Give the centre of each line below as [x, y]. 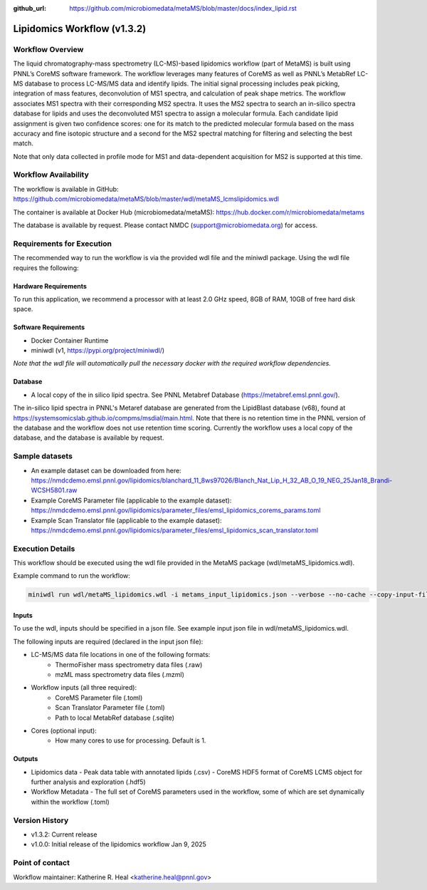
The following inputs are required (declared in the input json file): [108, 641]
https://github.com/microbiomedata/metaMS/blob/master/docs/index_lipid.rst [183, 8]
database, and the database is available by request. [89, 438]
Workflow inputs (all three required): [84, 688]
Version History [41, 820]
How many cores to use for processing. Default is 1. [131, 740]
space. [23, 309]
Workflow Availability [51, 175]
